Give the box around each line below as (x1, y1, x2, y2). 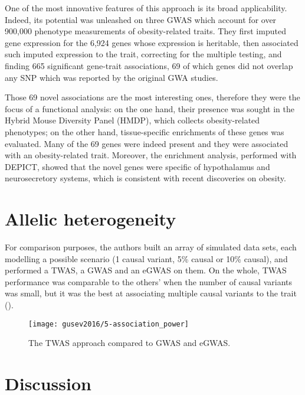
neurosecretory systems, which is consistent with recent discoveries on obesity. (5, 172, 286, 184)
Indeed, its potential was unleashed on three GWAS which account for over (5, 13, 277, 25)
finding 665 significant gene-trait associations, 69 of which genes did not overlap (5, 59, 293, 71)
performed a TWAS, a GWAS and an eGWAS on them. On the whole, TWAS (5, 264, 287, 276)
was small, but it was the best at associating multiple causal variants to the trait (5, 287, 297, 299)
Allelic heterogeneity (5, 207, 176, 231)
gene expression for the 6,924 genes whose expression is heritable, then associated (5, 36, 299, 48)
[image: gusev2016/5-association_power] (28, 319, 189, 328)
